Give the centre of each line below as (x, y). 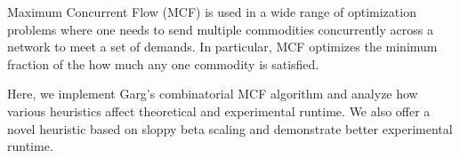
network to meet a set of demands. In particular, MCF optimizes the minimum (222, 47)
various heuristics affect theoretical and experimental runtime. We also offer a (219, 111)
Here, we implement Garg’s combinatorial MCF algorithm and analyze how (213, 94)
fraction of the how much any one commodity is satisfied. (163, 63)
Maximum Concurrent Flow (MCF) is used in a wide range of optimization (212, 12)
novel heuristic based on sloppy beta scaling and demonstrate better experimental (230, 128)
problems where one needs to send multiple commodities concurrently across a (220, 29)
